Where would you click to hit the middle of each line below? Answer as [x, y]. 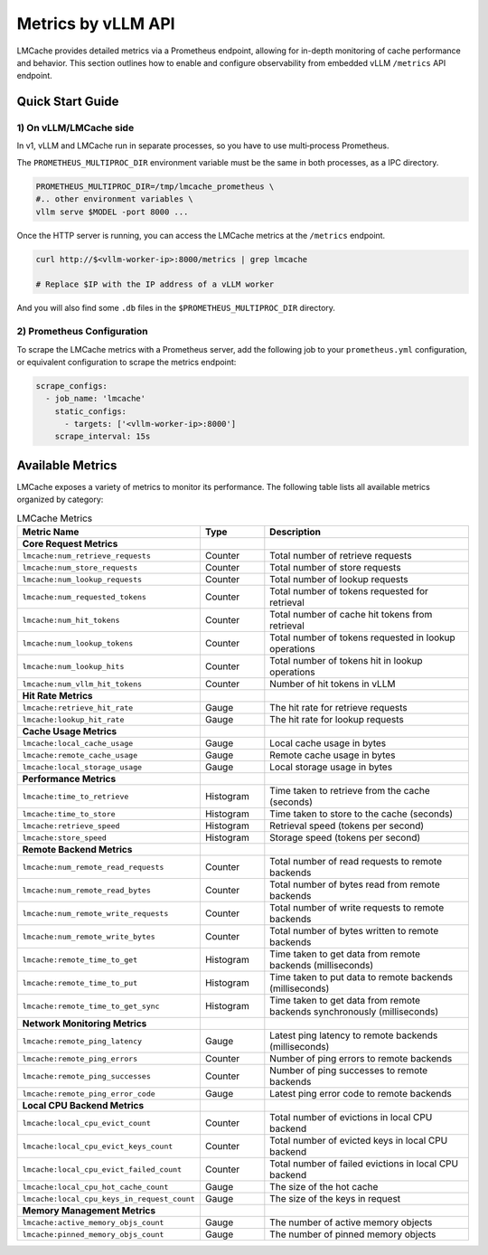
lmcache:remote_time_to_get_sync [91, 1006]
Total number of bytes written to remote [354, 931]
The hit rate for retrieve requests [339, 708]
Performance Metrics [69, 779]
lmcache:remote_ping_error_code [89, 1094]
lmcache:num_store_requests [80, 567]
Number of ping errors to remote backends [361, 1059]
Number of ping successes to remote [349, 1071]
